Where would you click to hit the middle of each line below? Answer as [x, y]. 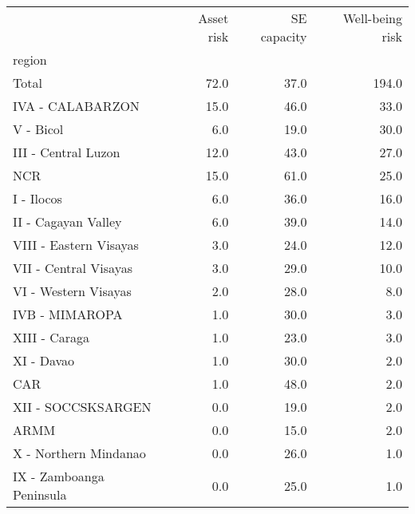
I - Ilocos [38, 198]
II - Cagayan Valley [67, 221]
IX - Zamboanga [59, 476]
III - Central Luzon [67, 152]
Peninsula [40, 494]
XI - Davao [44, 360]
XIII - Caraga [51, 337]
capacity [284, 36]
